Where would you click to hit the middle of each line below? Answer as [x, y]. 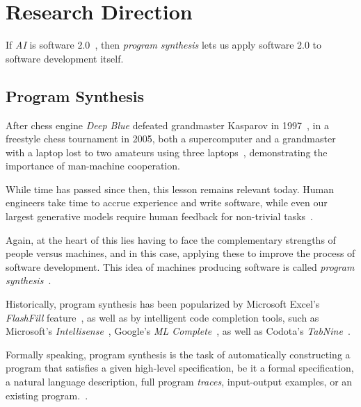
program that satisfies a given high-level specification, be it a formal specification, [180, 368]
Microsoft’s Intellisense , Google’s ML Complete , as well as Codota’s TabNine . [178, 331]
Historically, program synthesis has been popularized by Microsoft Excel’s [163, 304]
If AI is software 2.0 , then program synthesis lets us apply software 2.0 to [164, 45]
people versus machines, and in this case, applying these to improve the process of [180, 253]
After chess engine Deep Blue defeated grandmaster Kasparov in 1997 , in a [167, 125]
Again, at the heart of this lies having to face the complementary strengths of [171, 239]
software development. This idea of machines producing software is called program [180, 266]
